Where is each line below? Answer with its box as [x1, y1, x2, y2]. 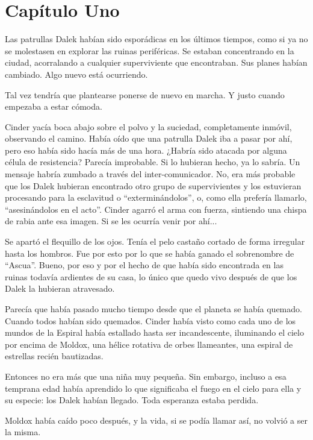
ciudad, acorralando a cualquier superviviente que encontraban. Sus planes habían [5, 56, 308, 69]
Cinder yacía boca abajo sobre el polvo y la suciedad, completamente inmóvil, [5, 120, 292, 133]
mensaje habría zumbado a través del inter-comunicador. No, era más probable [5, 168, 296, 180]
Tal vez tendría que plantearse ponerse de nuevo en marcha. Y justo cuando [5, 88, 285, 101]
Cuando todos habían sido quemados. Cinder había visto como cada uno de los [5, 314, 296, 327]
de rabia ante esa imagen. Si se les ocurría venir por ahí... [5, 215, 217, 227]
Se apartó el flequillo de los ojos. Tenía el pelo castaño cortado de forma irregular [5, 235, 305, 248]
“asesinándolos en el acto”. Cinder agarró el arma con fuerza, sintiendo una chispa [5, 203, 307, 215]
